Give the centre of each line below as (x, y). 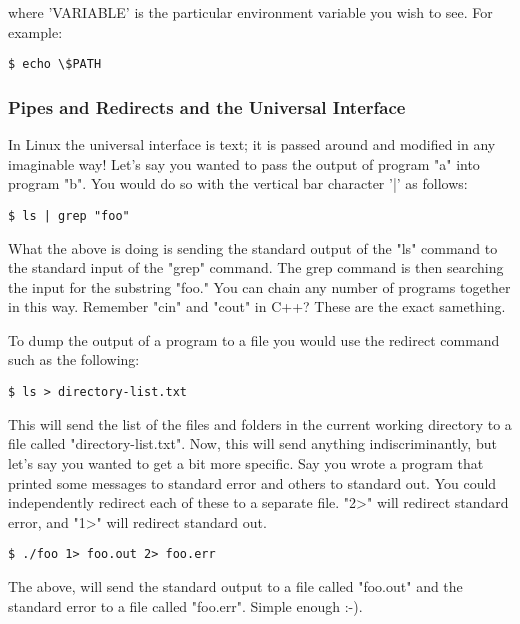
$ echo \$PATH (55, 64)
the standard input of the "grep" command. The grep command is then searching (256, 267)
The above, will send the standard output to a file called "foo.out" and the (235, 585)
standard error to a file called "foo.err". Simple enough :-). (185, 605)
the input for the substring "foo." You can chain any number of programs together (259, 286)
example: (35, 31)
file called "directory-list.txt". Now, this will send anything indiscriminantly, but (252, 443)
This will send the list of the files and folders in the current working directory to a (260, 423)
